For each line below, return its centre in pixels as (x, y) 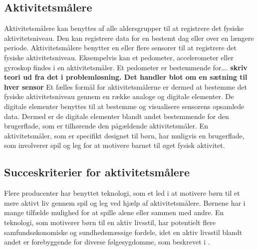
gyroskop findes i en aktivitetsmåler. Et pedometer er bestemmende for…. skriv (126, 67)
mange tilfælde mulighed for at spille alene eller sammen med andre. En (114, 212)
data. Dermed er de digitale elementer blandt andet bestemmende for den (117, 116)
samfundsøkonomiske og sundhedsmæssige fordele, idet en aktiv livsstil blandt (123, 232)
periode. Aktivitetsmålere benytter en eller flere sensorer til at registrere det (120, 48)
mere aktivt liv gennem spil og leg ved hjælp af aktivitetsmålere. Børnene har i (125, 202)
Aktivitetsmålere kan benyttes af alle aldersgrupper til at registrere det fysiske (124, 28)
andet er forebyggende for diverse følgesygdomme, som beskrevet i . (107, 242)
